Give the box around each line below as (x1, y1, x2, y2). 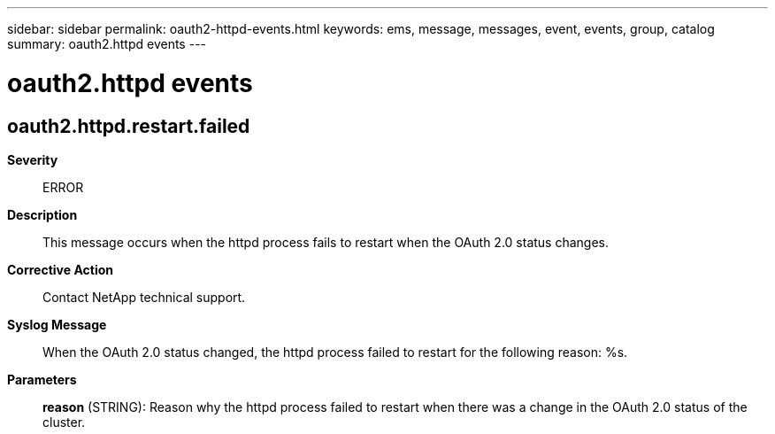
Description (7, 206, 78, 222)
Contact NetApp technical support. (42, 289, 246, 305)
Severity (7, 151, 58, 167)
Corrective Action (7, 261, 113, 277)
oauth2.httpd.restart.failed (7, 114, 250, 137)
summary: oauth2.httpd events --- (7, 36, 207, 51)
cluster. (42, 414, 86, 430)
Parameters (7, 371, 77, 387)
